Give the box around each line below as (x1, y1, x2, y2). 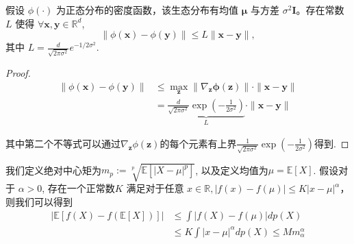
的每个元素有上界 (160, 136, 237, 150)
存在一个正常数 (47, 181, 115, 195)
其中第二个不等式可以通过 (5, 136, 121, 150)
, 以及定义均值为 (195, 162, 268, 177)
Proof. (5, 65, 31, 80)
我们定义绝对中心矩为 (5, 162, 101, 177)
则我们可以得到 (5, 194, 73, 208)
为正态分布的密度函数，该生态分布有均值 (56, 3, 239, 16)
